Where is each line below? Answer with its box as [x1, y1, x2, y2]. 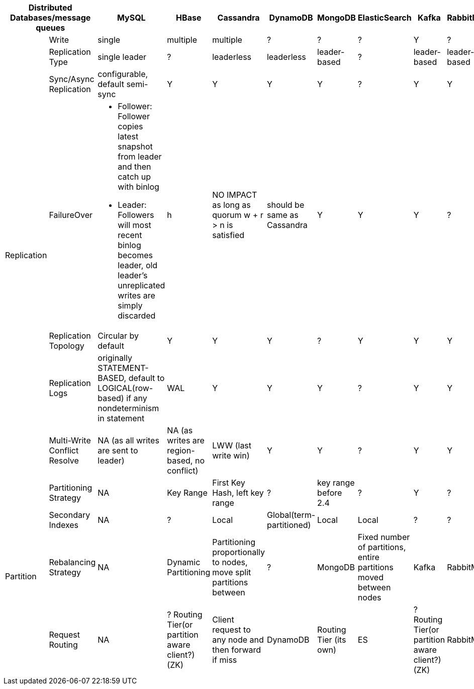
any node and [212, 635, 264, 645]
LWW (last [212, 440, 252, 450]
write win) [212, 450, 250, 461]
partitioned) [266, 520, 311, 530]
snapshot [118, 141, 153, 151]
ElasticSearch [357, 13, 412, 23]
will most [118, 220, 151, 230]
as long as [212, 200, 251, 210]
